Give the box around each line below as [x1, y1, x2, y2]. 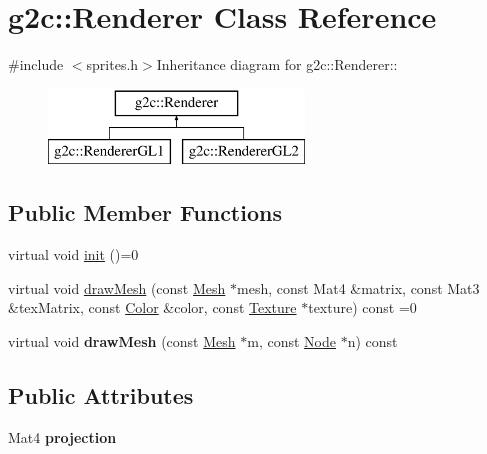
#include [8, 54, 64, 75]
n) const [347, 330, 398, 351]
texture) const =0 [308, 297, 417, 318]
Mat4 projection [8, 426, 117, 447]
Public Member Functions [8, 197, 282, 228]
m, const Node [247, 330, 336, 351]
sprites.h [86, 54, 139, 75]
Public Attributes [8, 379, 194, 410]
